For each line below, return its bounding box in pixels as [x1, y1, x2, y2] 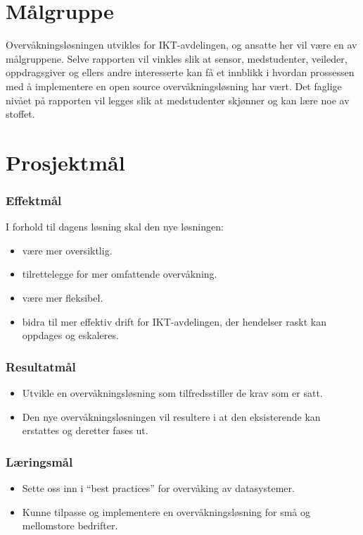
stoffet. [6, 106, 35, 121]
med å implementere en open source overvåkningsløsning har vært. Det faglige [6, 78, 342, 93]
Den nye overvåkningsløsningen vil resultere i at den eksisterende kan [22, 409, 321, 424]
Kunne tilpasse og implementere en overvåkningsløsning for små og [22, 504, 311, 519]
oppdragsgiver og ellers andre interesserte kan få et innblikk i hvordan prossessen [6, 65, 355, 80]
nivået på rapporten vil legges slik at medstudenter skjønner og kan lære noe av [6, 92, 350, 107]
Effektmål [6, 191, 62, 209]
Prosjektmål [6, 147, 125, 176]
